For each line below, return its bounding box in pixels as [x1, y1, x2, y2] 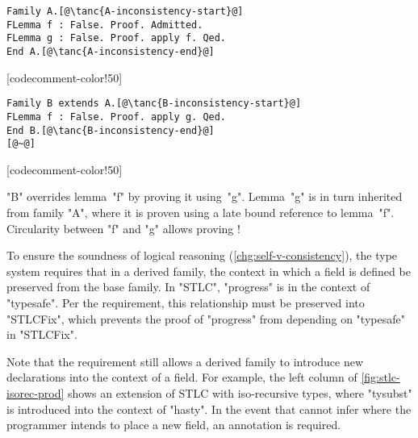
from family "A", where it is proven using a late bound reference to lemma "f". [6, 204, 395, 221]
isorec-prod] [6, 384, 65, 401]
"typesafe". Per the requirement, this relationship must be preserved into [6, 294, 365, 311]
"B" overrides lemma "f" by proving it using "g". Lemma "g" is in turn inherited [6, 188, 403, 205]
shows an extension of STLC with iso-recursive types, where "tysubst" [68, 384, 412, 401]
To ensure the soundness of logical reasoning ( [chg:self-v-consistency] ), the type [6, 247, 398, 264]
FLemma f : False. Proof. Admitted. [6, 19, 203, 31]
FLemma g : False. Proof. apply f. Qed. [6, 32, 227, 44]
